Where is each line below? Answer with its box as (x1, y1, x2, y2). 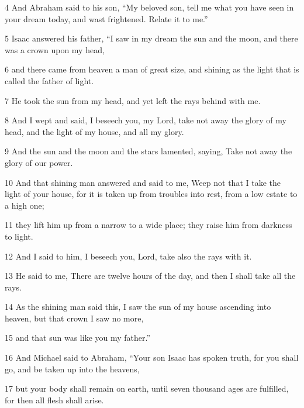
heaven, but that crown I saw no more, (5, 312, 144, 324)
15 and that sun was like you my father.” (5, 331, 151, 344)
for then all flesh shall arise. (5, 393, 104, 406)
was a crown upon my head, (5, 43, 105, 56)
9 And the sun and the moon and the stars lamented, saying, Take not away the (5, 145, 292, 157)
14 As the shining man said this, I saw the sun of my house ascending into (5, 300, 271, 313)
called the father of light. (5, 74, 94, 87)
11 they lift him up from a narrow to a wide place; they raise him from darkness (5, 219, 292, 231)
